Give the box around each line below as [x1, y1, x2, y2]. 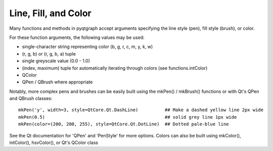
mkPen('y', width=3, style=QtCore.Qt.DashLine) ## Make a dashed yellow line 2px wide [18, 107, 264, 113]
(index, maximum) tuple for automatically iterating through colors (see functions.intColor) [22, 65, 208, 71]
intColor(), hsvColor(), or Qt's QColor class [9, 139, 99, 146]
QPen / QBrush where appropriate [22, 79, 93, 85]
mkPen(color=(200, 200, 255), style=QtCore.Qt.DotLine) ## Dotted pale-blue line [18, 121, 229, 127]
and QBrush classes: [9, 95, 53, 102]
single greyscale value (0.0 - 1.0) [22, 58, 90, 64]
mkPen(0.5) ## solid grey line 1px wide [18, 114, 237, 120]
